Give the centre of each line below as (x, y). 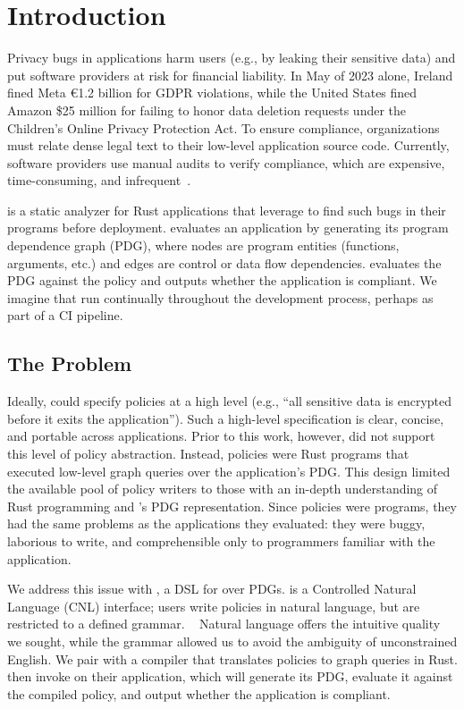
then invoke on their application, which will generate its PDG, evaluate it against (230, 676)
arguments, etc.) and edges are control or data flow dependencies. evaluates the (224, 262)
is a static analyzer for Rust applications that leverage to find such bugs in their (227, 210)
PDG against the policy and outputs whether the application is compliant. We (222, 280)
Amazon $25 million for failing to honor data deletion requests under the (207, 110)
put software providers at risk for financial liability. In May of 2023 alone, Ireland (230, 75)
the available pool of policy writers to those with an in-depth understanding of (223, 489)
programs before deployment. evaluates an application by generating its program (228, 228)
